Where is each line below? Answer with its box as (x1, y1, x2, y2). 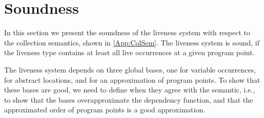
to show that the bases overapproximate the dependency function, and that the (4, 94, 253, 105)
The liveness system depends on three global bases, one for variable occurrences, (4, 64, 256, 75)
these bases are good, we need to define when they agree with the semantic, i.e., (4, 84, 255, 95)
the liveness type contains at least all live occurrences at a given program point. (4, 47, 255, 58)
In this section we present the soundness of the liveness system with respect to (4, 27, 250, 38)
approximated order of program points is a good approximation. (4, 104, 206, 115)
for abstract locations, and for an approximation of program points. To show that (4, 74, 260, 85)
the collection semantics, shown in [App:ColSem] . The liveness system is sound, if (4, 37, 260, 48)
